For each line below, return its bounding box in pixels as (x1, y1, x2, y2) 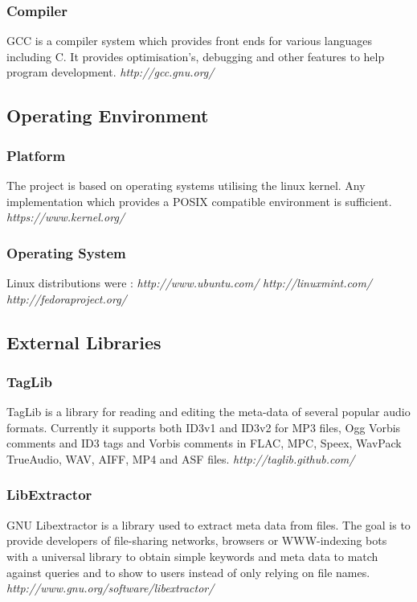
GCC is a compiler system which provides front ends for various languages (6, 32, 373, 49)
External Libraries (6, 329, 161, 354)
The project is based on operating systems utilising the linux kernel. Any (6, 177, 366, 193)
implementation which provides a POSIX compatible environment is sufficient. (6, 192, 392, 209)
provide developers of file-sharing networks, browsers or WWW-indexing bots (6, 532, 387, 549)
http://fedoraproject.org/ (6, 290, 127, 307)
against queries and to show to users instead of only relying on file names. (6, 563, 370, 580)
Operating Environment (6, 103, 209, 128)
